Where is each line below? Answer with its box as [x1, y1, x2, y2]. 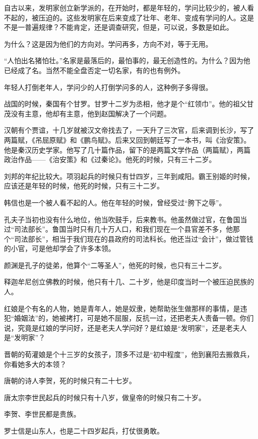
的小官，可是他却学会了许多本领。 [4, 243, 115, 254]
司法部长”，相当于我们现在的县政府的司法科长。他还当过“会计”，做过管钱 [14, 233, 254, 244]
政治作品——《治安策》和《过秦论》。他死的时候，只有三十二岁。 [4, 154, 216, 165]
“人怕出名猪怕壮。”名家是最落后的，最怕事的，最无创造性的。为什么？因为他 [4, 55, 251, 66]
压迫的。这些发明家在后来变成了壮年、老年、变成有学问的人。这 [38, 12, 247, 22]
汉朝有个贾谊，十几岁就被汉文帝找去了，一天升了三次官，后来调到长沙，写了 [4, 125, 254, 135]
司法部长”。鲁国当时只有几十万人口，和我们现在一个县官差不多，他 [14, 224, 233, 234]
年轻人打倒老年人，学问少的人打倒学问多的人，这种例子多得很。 [4, 82, 212, 92]
